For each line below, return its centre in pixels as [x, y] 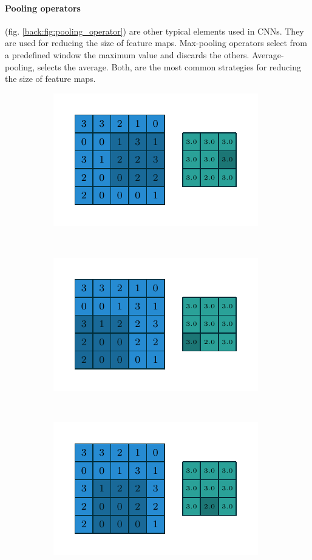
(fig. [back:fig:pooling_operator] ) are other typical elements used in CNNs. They [154, 31]
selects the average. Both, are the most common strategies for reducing [169, 66]
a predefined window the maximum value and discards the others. [127, 54]
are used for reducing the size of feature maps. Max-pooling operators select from [156, 43]
